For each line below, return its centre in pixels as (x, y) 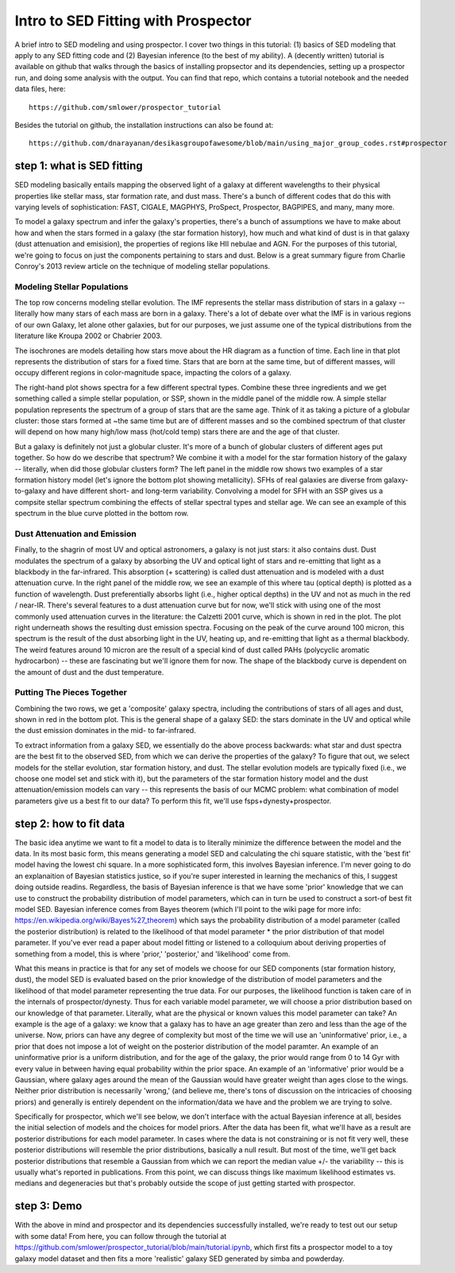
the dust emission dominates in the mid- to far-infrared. (105, 731)
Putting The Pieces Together (71, 693)
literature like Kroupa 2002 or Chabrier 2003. (89, 336)
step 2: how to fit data (70, 823)
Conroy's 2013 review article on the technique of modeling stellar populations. (142, 266)
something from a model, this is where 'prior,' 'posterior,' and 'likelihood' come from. (152, 953)
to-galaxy (31, 491)
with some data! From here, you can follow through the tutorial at (121, 1236)
